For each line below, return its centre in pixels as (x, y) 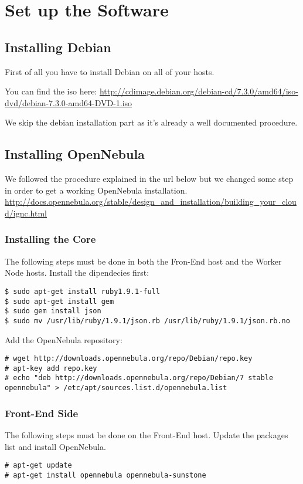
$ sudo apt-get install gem (59, 301)
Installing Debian (58, 47)
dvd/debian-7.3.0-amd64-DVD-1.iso (69, 102)
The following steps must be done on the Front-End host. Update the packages (147, 435)
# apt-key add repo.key (51, 368)
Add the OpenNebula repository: (64, 339)
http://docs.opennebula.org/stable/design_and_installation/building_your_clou (151, 202)
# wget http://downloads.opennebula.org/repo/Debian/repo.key (129, 359)
